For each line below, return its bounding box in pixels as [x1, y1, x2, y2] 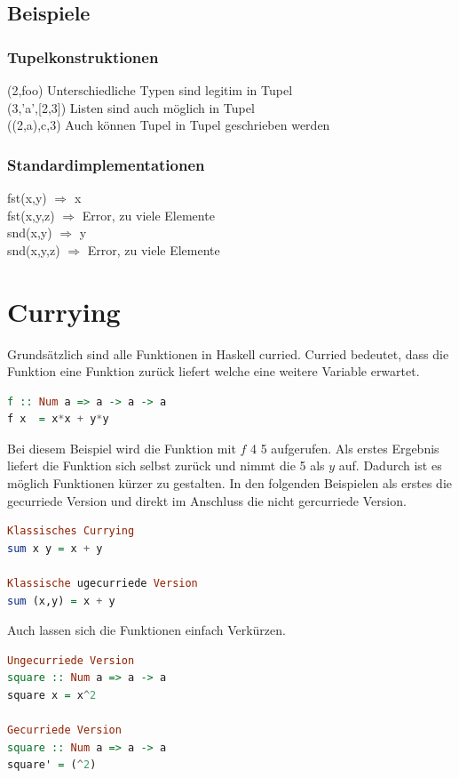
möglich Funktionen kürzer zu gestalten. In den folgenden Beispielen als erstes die [7, 474, 452, 493]
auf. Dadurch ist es [338, 456, 442, 475]
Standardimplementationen [7, 153, 205, 175]
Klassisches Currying [7, 525, 135, 538]
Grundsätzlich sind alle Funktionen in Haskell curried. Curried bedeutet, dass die [7, 344, 449, 363]
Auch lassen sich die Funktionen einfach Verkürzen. [7, 621, 286, 639]
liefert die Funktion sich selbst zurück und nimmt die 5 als [7, 456, 325, 475]
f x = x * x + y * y [7, 413, 109, 426]
